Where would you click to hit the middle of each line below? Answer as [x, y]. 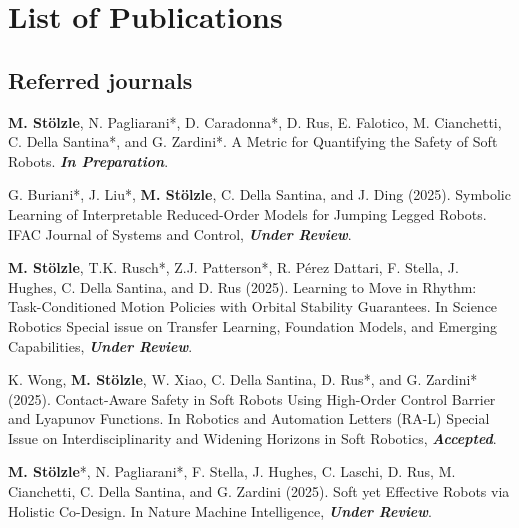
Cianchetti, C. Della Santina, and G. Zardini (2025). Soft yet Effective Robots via [259, 491]
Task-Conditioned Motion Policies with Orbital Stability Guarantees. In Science [253, 306]
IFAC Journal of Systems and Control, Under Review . [180, 233]
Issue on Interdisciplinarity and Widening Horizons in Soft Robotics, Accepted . [252, 437]
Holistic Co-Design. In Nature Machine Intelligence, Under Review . [220, 510]
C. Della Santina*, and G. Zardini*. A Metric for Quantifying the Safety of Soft [253, 141]
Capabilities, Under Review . [100, 345]
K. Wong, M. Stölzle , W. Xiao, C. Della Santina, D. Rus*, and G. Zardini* [243, 379]
